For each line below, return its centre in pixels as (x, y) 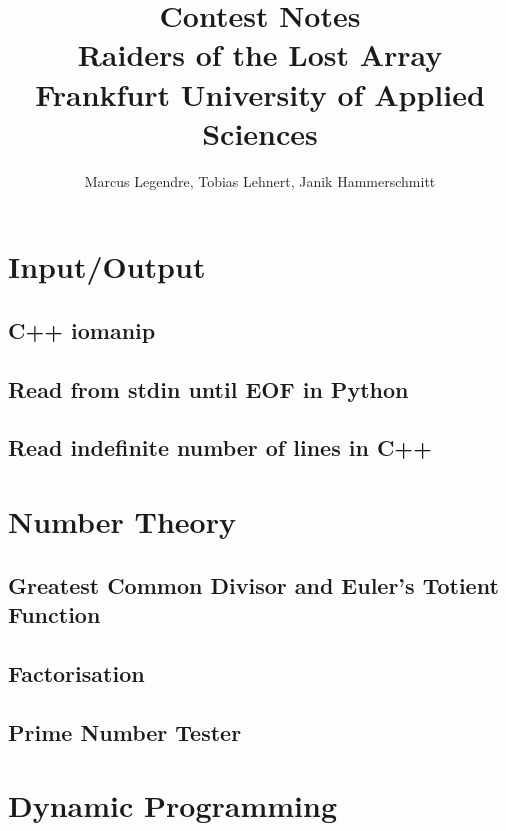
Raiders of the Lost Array (260, 54)
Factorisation (76, 672)
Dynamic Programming (173, 805)
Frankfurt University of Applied (260, 93)
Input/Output (107, 266)
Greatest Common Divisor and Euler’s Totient (253, 584)
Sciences (260, 132)
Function (54, 613)
